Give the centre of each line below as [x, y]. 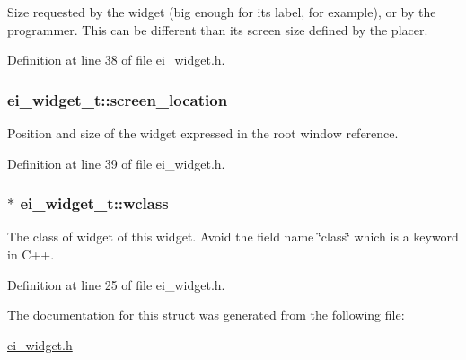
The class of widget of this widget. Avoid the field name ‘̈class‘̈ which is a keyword [233, 237]
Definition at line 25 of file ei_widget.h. [116, 284]
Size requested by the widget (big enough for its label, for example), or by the [222, 12]
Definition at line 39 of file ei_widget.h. [116, 163]
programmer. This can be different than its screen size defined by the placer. [218, 29]
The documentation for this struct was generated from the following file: [206, 315]
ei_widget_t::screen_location [118, 99]
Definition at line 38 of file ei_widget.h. [116, 60]
